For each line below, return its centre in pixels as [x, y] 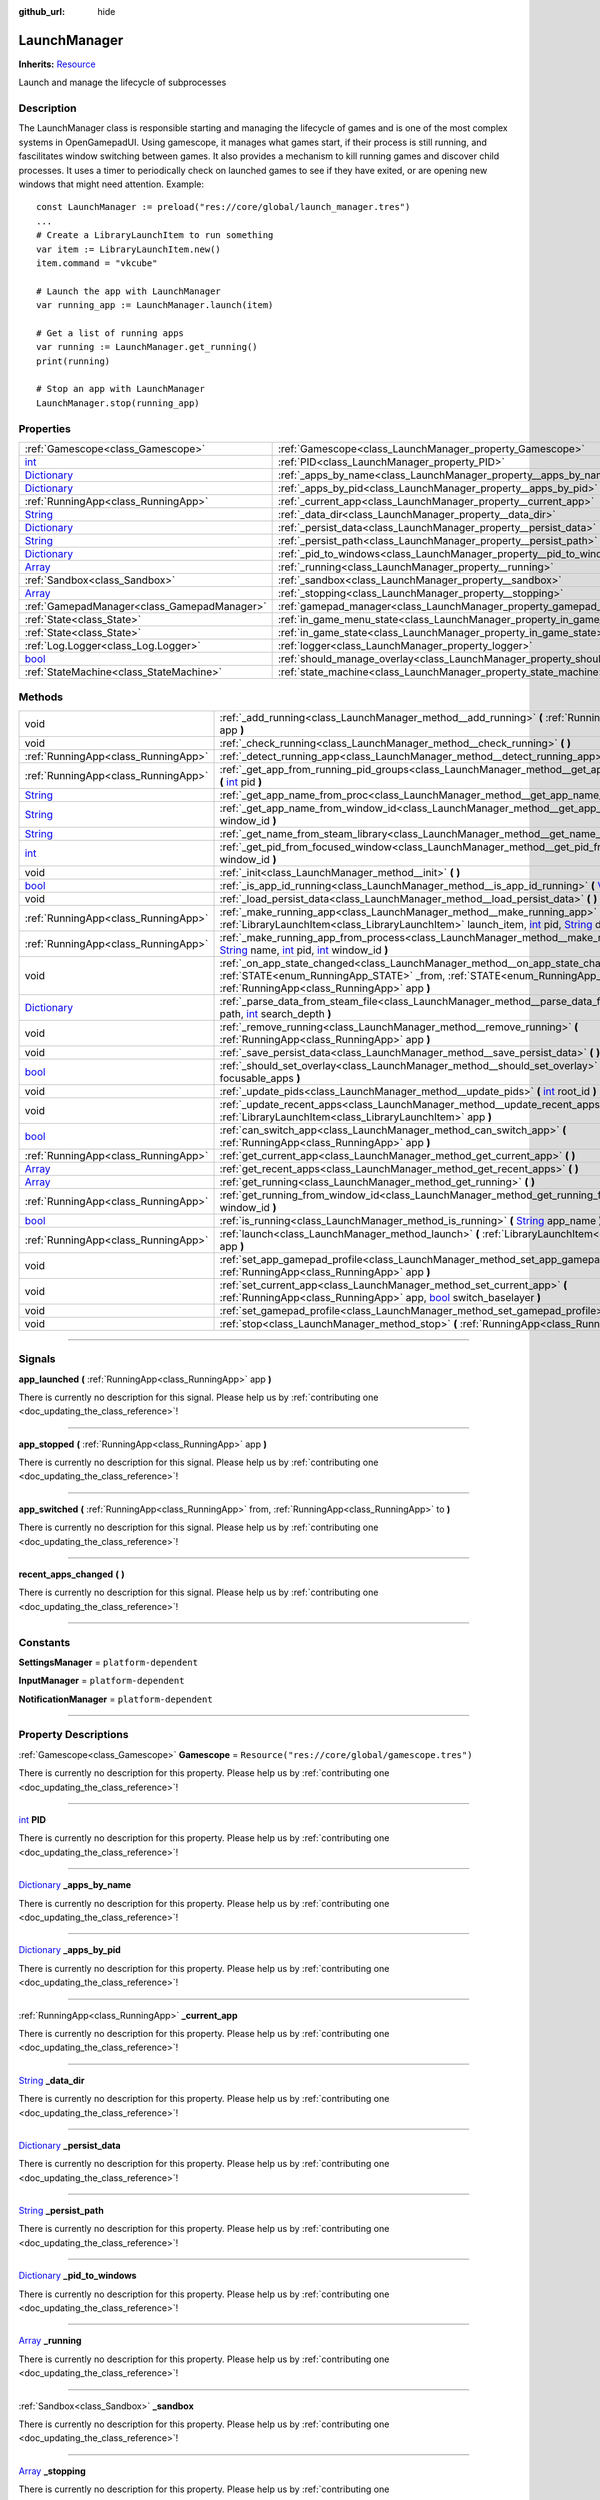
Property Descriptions [73, 1735]
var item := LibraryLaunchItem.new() [129, 249]
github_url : [41, 11]
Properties [45, 428]
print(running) [73, 361]
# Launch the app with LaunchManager [129, 291]
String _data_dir [51, 2080]
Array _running [50, 2341]
